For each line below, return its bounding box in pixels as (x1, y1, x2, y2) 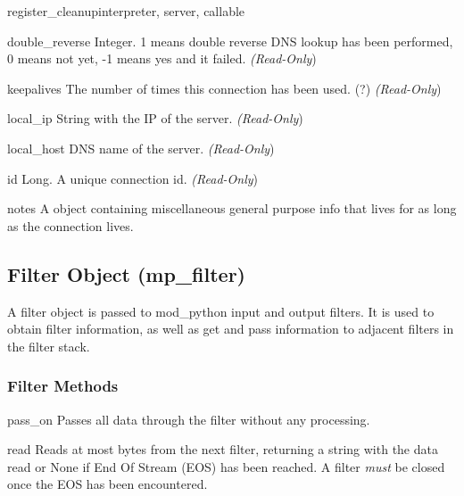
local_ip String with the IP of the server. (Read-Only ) (7, 109, 303, 128)
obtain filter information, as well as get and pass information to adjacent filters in (7, 319, 454, 338)
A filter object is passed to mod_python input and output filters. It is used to (7, 302, 435, 320)
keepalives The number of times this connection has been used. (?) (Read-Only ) (7, 79, 442, 97)
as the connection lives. (7, 216, 134, 235)
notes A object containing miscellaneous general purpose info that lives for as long (7, 199, 457, 218)
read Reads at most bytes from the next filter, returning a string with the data (7, 440, 438, 459)
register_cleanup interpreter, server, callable (7, 2, 245, 20)
